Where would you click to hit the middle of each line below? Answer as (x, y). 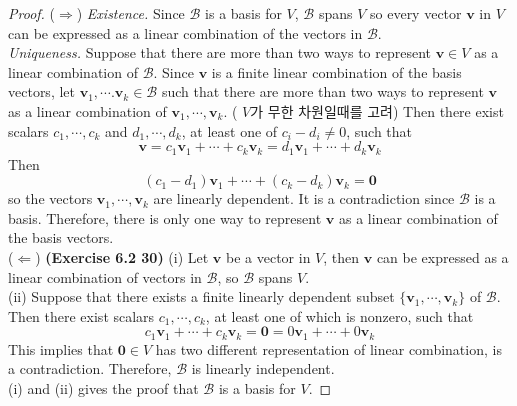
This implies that (61, 348)
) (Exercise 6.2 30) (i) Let (122, 256)
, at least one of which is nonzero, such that (339, 315)
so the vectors (50, 198)
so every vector (416, 13)
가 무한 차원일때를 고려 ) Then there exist (377, 110)
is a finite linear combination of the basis (336, 71)
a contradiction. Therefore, (90, 368)
